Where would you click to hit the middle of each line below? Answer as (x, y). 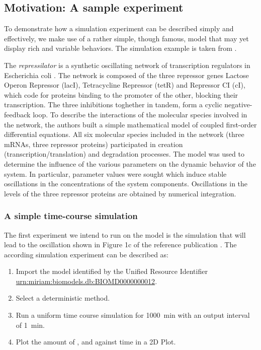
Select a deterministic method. (63, 298)
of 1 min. (30, 325)
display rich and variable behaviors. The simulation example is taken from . (120, 48)
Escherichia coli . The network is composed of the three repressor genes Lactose (126, 75)
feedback (17, 114)
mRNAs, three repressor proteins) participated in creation (94, 144)
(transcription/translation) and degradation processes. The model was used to (124, 154)
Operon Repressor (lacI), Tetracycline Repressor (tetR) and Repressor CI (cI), (125, 85)
